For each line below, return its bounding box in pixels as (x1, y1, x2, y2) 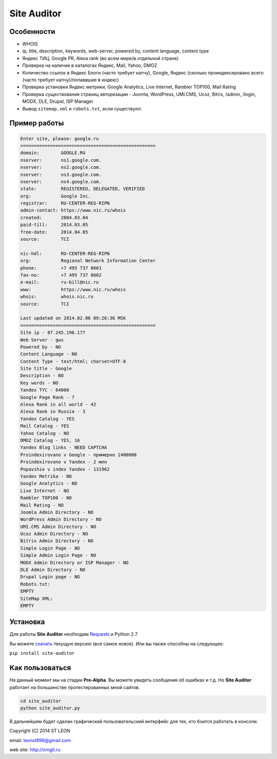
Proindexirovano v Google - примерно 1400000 (20, 452, 137, 458)
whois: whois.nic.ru (20, 294, 94, 300)
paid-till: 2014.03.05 (20, 222, 88, 228)
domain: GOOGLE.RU (20, 150, 86, 156)
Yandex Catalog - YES (20, 416, 75, 422)
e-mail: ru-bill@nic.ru (20, 279, 100, 285)
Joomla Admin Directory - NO (20, 509, 94, 515)
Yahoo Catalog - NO (20, 430, 69, 436)
